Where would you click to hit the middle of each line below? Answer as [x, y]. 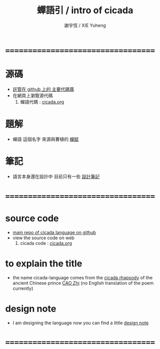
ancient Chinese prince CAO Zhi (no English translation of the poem [83, 283]
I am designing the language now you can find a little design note [81, 323]
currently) [23, 288]
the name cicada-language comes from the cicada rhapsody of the [83, 277]
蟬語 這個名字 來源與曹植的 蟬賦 [46, 139]
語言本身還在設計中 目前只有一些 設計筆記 [56, 176]
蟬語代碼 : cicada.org [42, 102]
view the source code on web [44, 238]
